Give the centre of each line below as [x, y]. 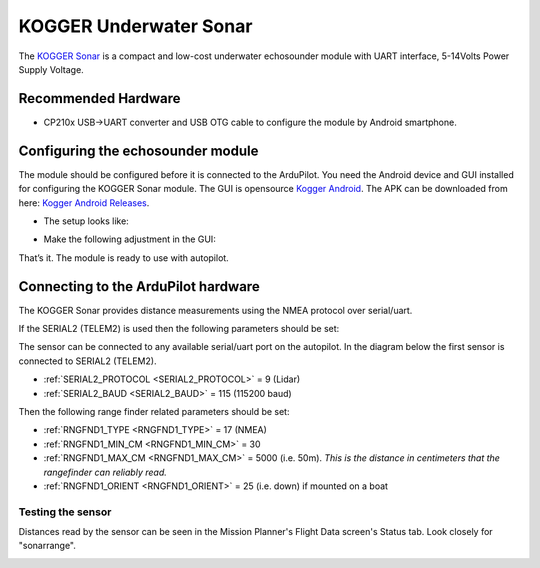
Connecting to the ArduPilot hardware [139, 286]
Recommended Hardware [99, 98]
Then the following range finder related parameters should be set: [154, 411]
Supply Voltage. [51, 69]
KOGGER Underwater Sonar [135, 26]
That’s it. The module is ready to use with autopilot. [123, 257]
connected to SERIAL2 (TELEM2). [87, 361]
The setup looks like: [86, 221]
